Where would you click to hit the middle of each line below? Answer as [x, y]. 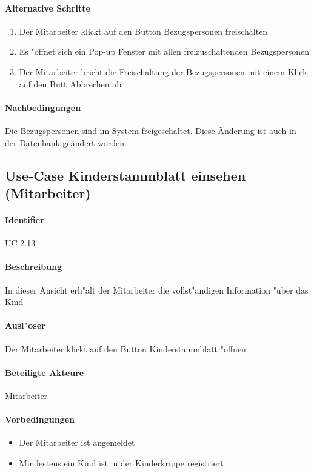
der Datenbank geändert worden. [66, 142]
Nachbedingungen [43, 107]
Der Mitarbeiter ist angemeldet [77, 442]
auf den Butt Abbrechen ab [70, 83]
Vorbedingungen [40, 419]
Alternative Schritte [48, 8]
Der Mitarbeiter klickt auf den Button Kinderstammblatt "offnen [125, 348]
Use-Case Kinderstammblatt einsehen [125, 175]
